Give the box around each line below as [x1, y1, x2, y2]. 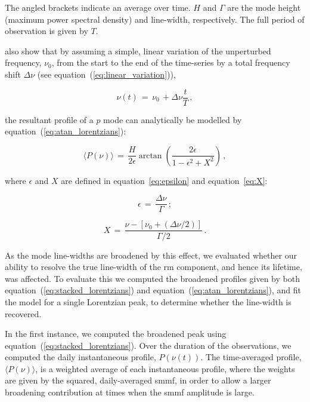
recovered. [5, 307, 42, 320]
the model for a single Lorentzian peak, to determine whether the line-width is [5, 295, 292, 308]
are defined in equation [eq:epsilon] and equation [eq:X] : [61, 174, 268, 186]
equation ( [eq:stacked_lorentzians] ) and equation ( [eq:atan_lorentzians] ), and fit [5, 284, 302, 296]
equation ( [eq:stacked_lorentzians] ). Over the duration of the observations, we [5, 339, 292, 351]
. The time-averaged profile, [200, 351, 302, 363]
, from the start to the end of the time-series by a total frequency [51, 56, 290, 69]
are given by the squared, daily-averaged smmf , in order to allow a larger [5, 374, 271, 386]
